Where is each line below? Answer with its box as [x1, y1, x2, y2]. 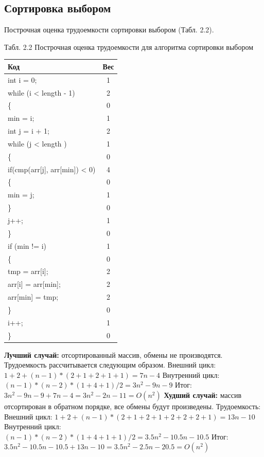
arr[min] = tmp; [8, 291, 59, 302]
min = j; [8, 189, 34, 200]
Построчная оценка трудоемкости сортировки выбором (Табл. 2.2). [4, 24, 214, 35]
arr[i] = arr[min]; [8, 279, 61, 289]
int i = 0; [8, 74, 37, 85]
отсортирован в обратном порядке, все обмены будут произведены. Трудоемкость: [4, 401, 261, 412]
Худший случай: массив [164, 390, 242, 400]
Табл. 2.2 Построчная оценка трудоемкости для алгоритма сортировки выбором [4, 41, 254, 52]
